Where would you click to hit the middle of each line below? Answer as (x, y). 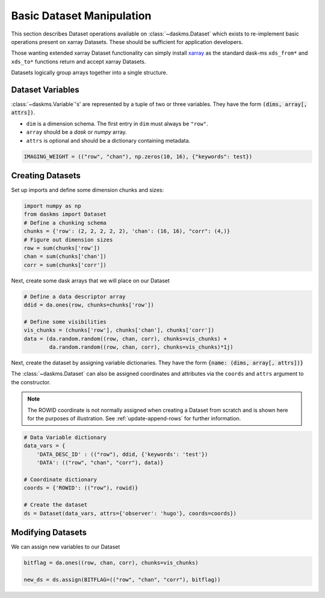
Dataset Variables (45, 89)
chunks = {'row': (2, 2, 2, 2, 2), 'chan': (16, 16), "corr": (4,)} (127, 231)
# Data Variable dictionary (65, 438)
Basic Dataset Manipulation (81, 16)
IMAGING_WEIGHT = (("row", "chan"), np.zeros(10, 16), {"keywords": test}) (138, 156)
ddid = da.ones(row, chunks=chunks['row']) (89, 305)
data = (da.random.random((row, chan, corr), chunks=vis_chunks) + (125, 338)
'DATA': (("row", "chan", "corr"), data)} (100, 463)
